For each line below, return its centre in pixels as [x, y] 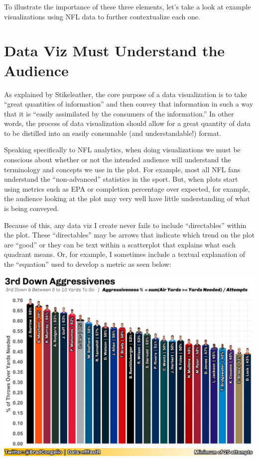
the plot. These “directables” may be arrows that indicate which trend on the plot [129, 235]
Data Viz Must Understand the [115, 51]
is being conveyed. [32, 208]
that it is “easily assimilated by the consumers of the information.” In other [119, 113]
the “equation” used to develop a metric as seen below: [88, 264]
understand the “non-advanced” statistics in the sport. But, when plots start [121, 179]
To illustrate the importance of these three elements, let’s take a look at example [128, 6]
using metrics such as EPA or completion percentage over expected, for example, [127, 188]
